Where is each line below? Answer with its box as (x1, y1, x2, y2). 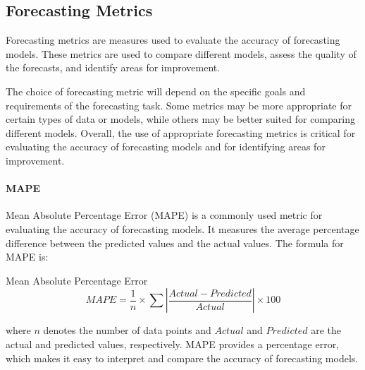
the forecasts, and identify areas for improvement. (6, 60, 221, 75)
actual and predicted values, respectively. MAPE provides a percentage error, (6, 336, 340, 351)
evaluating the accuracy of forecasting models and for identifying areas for (6, 139, 326, 154)
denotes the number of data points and (43, 323, 211, 338)
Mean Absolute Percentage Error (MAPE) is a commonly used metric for (6, 208, 323, 222)
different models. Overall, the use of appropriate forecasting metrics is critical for (6, 125, 356, 140)
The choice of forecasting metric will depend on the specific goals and (6, 83, 306, 98)
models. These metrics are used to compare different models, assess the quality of (6, 46, 357, 61)
